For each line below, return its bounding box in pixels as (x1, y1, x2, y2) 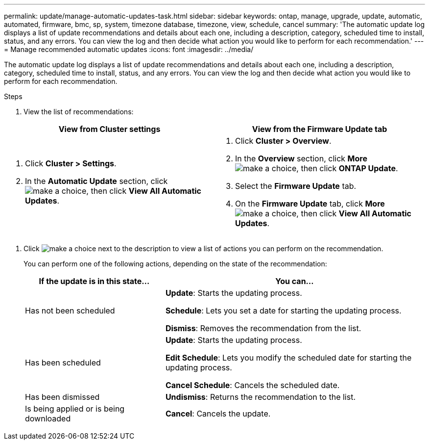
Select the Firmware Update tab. (235, 181, 357, 191)
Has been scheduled (25, 358, 101, 367)
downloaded (25, 414, 71, 423)
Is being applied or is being (25, 404, 125, 414)
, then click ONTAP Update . (296, 163, 398, 173)
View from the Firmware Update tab (252, 124, 387, 134)
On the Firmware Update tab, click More (235, 199, 385, 209)
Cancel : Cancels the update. (165, 409, 271, 418)
